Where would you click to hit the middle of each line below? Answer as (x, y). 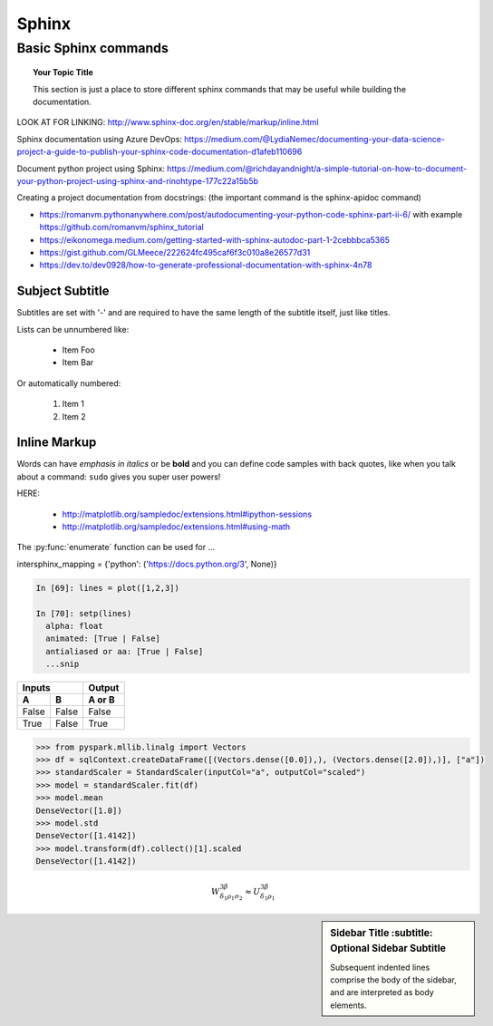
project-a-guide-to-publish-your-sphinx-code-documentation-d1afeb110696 (159, 152)
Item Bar (78, 363)
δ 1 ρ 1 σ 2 (232, 897)
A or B (101, 700)
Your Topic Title (63, 73)
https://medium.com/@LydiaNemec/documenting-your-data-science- (315, 139)
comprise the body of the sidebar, (393, 980)
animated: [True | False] (103, 639)
